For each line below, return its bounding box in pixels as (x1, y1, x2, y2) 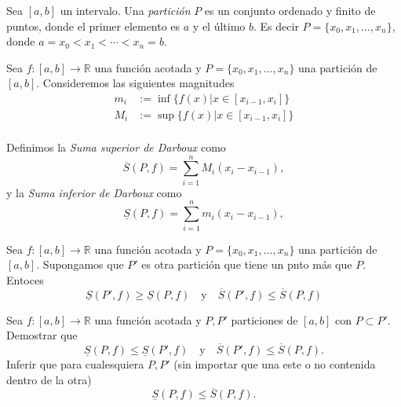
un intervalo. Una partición (60, 2, 191, 18)
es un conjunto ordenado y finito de (204, 2, 376, 18)
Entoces (6, 271, 44, 288)
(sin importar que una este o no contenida (173, 355, 376, 372)
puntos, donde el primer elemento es (6, 17, 180, 34)
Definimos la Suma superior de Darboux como (6, 139, 226, 156)
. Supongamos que (36, 256, 124, 273)
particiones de (231, 311, 298, 328)
